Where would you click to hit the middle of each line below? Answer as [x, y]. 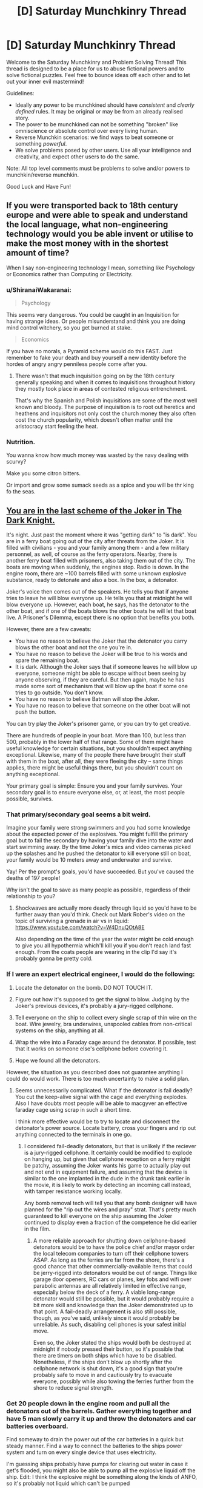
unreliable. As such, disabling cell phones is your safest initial [110, 1324]
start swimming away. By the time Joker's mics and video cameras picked [98, 847]
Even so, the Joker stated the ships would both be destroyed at [112, 1342]
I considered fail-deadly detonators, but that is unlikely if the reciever [110, 1146]
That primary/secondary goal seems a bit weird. [78, 814]
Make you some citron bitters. [43, 473]
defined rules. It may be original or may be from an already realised [99, 111]
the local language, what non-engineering [87, 225]
